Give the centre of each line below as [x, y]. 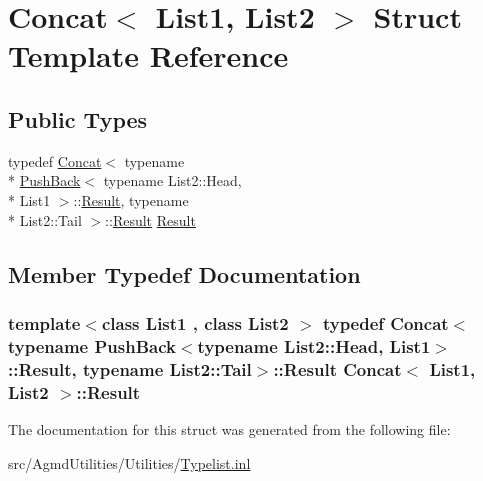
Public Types [78, 118]
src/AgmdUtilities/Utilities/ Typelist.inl [129, 462]
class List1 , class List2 [195, 322]
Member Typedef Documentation [184, 273]
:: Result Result [150, 219]
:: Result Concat [337, 368]
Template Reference [148, 55]
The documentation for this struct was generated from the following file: [229, 428]
